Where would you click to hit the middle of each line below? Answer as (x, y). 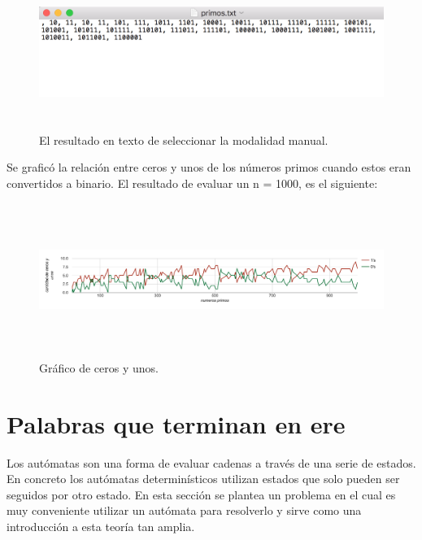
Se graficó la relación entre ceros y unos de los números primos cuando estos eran (209, 167)
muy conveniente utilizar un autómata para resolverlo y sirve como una (184, 510)
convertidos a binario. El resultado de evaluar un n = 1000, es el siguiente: (192, 183)
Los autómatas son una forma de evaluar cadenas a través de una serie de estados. (211, 462)
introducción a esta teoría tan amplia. (101, 526)
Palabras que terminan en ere (176, 423)
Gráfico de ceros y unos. (99, 367)
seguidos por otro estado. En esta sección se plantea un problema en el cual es (201, 494)
